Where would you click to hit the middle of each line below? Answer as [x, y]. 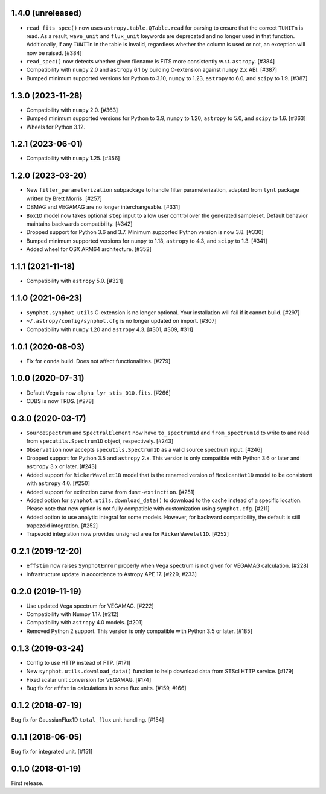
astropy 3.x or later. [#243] [61, 466]
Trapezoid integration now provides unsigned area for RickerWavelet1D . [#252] [128, 534]
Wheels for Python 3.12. [56, 127]
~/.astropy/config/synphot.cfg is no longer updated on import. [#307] [121, 321]
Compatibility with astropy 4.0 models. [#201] [85, 623]
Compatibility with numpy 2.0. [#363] [72, 110]
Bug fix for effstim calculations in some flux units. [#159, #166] [106, 688]
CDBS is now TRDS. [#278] [60, 401]
